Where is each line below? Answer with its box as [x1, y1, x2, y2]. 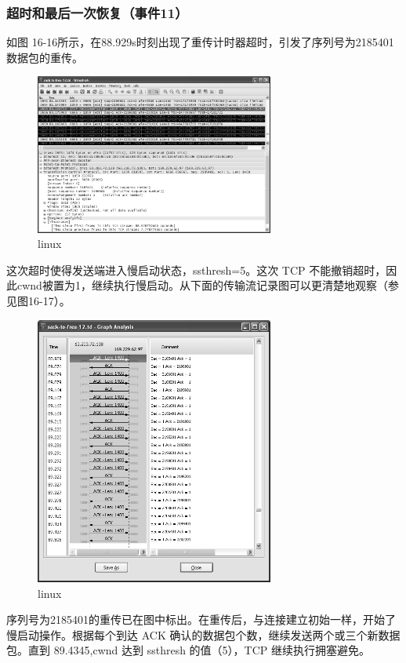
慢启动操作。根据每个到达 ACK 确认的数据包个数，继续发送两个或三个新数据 [6, 626, 401, 643]
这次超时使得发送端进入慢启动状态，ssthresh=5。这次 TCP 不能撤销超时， [6, 261, 386, 278]
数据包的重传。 [6, 49, 83, 65]
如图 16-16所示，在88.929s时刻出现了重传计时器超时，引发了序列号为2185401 [6, 34, 394, 50]
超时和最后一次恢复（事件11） [6, 2, 188, 22]
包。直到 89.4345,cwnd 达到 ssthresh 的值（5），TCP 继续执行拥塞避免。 [6, 642, 370, 658]
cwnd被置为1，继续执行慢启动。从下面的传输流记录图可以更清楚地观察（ [16, 277, 388, 293]
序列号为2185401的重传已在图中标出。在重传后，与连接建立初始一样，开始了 [6, 611, 396, 628]
